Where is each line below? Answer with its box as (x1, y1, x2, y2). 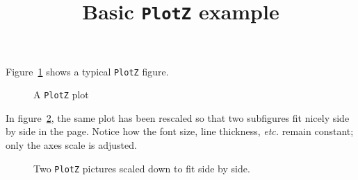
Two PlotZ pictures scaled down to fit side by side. (33, 161, 250, 175)
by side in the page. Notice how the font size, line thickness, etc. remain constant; (6, 124, 354, 138)
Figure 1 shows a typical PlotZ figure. (6, 64, 169, 78)
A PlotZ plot (33, 87, 89, 102)
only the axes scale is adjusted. (6, 138, 137, 152)
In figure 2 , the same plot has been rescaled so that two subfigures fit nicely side (6, 110, 350, 125)
